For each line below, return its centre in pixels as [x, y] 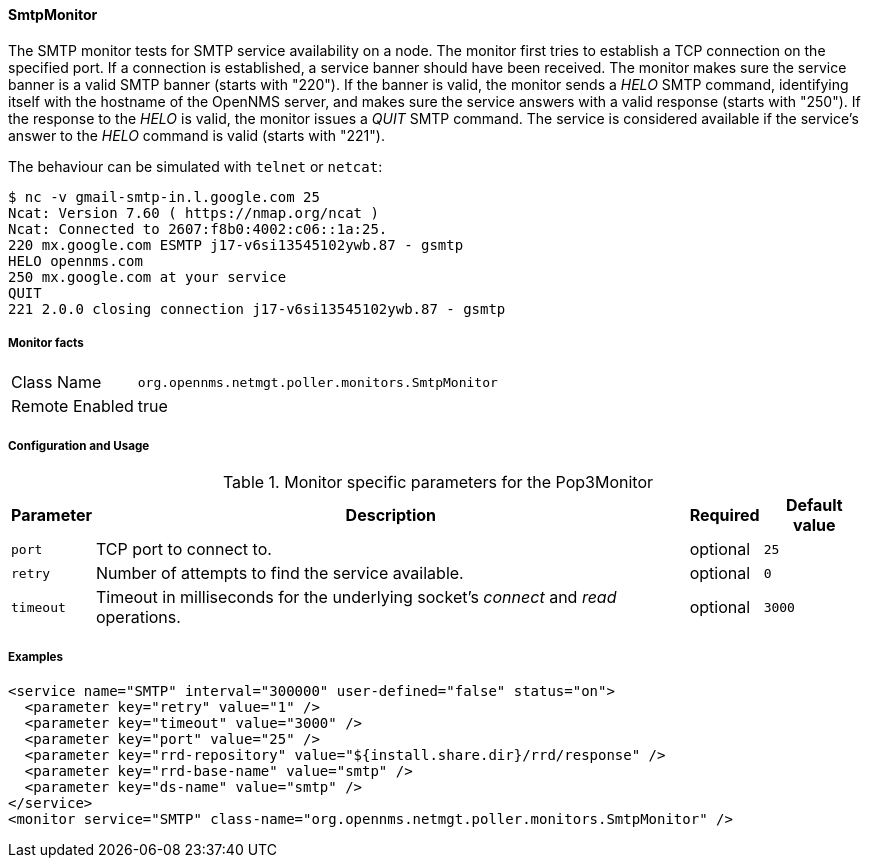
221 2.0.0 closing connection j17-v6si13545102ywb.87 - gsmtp [257, 308]
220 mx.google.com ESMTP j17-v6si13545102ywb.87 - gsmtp [236, 244]
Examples [35, 656]
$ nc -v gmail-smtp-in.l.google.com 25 [164, 196]
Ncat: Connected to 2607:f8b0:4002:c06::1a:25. [198, 228]
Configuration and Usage [79, 445]
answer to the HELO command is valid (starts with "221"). [196, 135]
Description [391, 515]
